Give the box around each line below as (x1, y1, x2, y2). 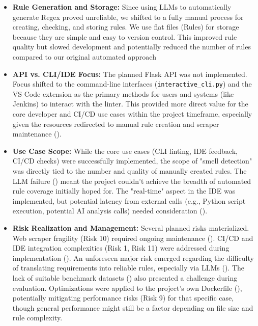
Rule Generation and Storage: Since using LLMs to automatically (12, 2, 232, 12)
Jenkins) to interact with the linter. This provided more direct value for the (12, 98, 248, 109)
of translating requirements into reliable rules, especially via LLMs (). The (12, 262, 244, 273)
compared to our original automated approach (12, 51, 156, 62)
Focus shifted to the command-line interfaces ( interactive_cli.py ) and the (12, 78, 252, 89)
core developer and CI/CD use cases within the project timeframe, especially (12, 108, 252, 119)
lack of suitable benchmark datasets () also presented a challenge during (12, 272, 238, 283)
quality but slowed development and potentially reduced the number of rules (12, 41, 251, 52)
